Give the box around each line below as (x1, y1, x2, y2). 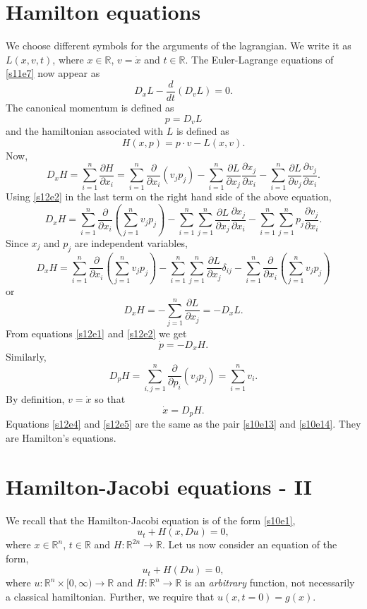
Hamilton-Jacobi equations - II (6, 471, 312, 500)
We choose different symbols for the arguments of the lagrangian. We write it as (6, 38, 351, 53)
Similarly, (6, 349, 47, 364)
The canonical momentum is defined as (6, 100, 174, 114)
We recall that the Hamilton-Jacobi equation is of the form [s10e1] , (6, 512, 296, 527)
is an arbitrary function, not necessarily (184, 575, 355, 590)
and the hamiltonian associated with (6, 123, 164, 138)
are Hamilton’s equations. (6, 430, 116, 445)
